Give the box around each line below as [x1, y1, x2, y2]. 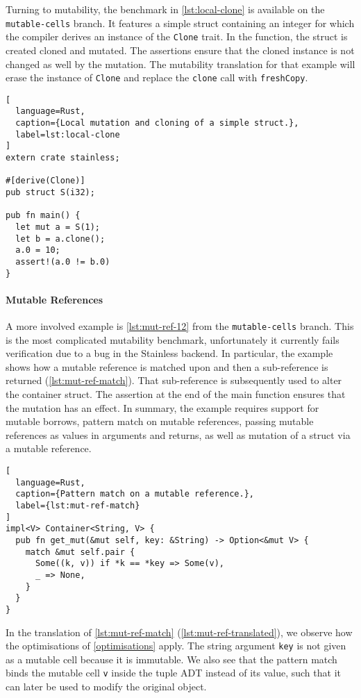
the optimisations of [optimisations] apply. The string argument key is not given [6, 638, 346, 653]
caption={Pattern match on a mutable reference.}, [15, 489, 254, 499]
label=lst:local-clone [15, 129, 120, 140]
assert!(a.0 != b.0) [15, 256, 110, 267]
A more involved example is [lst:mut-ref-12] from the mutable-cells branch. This [6, 319, 354, 333]
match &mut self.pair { [25, 547, 135, 557]
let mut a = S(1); [15, 222, 101, 232]
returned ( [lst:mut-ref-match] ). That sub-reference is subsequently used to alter [6, 373, 342, 388]
